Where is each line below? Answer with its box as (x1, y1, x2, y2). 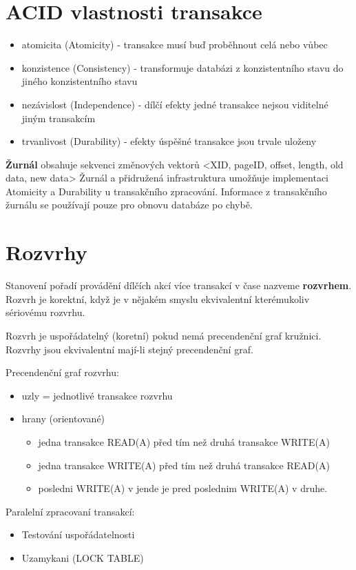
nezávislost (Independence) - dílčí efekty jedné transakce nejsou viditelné (21, 97, 328, 111)
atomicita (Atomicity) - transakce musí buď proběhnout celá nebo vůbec (21, 37, 328, 52)
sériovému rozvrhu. (6, 305, 85, 320)
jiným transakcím (21, 110, 96, 125)
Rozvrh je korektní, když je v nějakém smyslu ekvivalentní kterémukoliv (6, 291, 310, 306)
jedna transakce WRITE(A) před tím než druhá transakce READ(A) (38, 458, 330, 472)
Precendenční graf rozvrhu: (6, 365, 119, 380)
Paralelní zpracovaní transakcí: (6, 504, 135, 518)
